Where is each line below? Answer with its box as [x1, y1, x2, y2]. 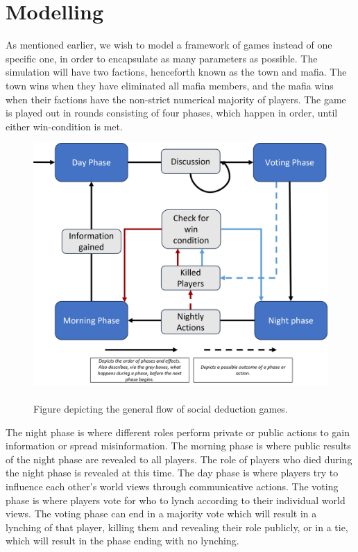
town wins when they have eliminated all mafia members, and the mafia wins [6, 78, 334, 92]
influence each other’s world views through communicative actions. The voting [6, 478, 339, 493]
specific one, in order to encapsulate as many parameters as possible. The [6, 51, 318, 65]
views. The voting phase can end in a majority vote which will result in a [6, 506, 317, 521]
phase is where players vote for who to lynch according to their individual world [6, 492, 346, 507]
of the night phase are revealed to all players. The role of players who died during [6, 451, 352, 466]
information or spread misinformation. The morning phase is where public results [6, 438, 351, 453]
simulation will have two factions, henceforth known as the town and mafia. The [6, 64, 347, 79]
